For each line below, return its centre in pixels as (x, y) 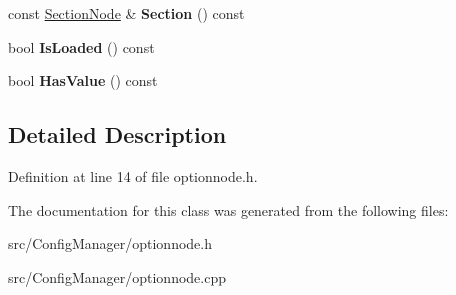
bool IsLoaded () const (81, 46)
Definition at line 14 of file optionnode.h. (133, 175)
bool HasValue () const (83, 80)
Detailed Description (117, 134)
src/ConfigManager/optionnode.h (110, 243)
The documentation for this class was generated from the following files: (228, 209)
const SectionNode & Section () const (126, 13)
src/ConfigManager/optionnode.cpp (117, 276)
